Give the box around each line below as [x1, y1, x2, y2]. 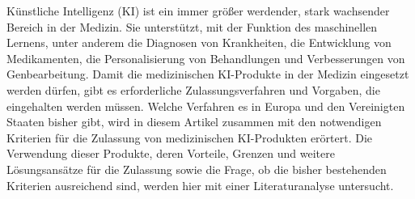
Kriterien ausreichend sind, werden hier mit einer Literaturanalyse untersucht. [6, 176, 394, 193]
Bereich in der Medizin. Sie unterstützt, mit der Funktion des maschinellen [6, 18, 378, 35]
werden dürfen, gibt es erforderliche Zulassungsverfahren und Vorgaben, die [6, 81, 380, 98]
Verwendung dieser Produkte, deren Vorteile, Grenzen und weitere [6, 145, 335, 162]
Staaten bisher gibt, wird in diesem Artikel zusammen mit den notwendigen [6, 113, 382, 130]
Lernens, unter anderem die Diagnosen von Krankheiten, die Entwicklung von [6, 34, 392, 51]
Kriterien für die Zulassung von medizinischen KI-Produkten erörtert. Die [6, 129, 373, 146]
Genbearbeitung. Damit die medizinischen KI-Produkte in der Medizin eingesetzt [6, 66, 409, 83]
